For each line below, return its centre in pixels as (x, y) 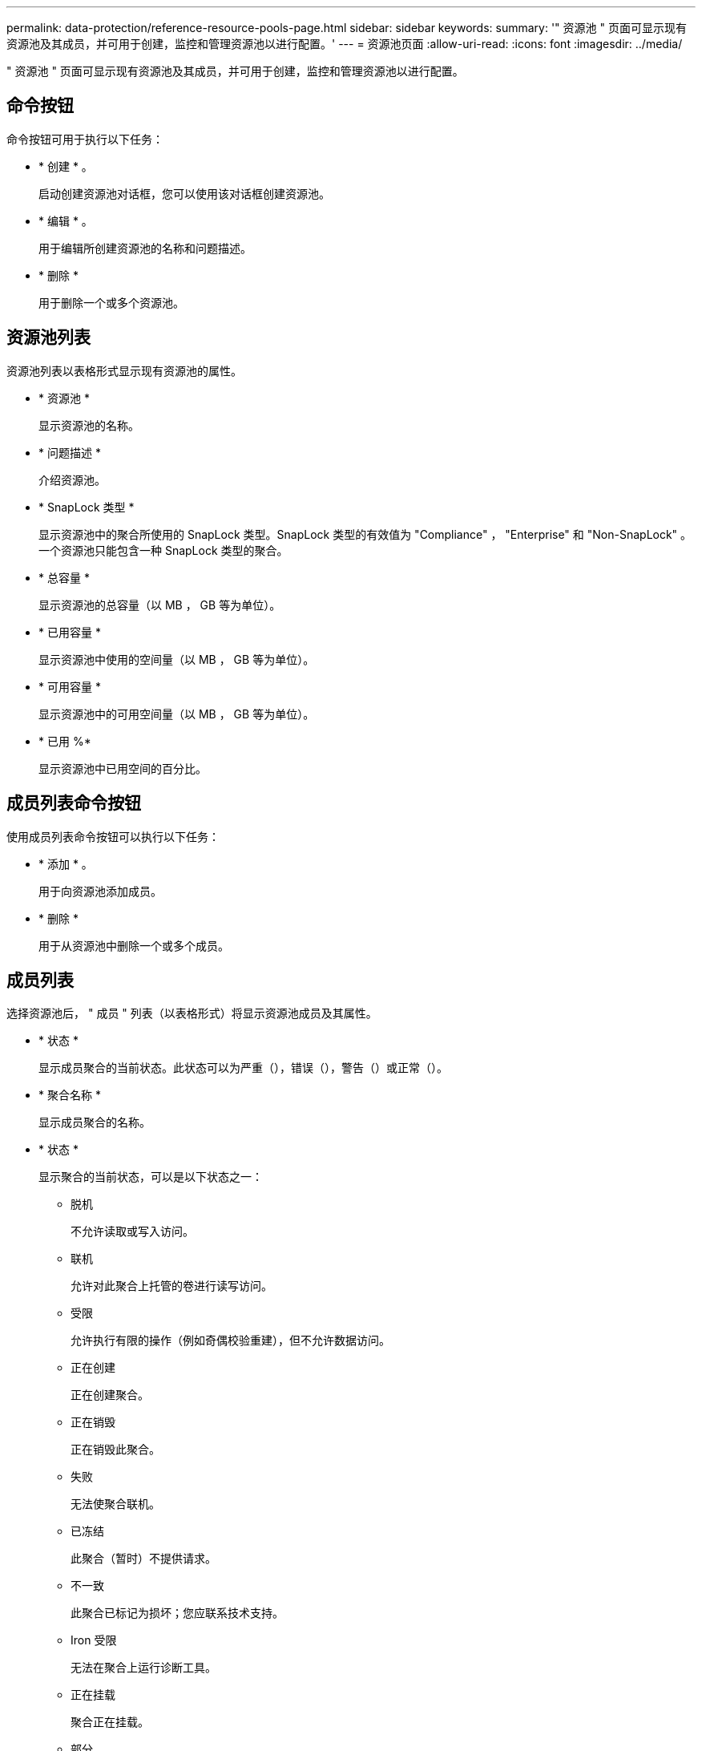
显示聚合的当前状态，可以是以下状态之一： (151, 1177)
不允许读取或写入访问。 (132, 1231)
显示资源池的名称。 (89, 425)
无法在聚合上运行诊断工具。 (143, 1668)
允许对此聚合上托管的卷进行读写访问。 (171, 1286)
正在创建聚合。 (110, 1395)
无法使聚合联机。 (115, 1504)
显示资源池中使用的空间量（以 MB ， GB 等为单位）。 (177, 659)
